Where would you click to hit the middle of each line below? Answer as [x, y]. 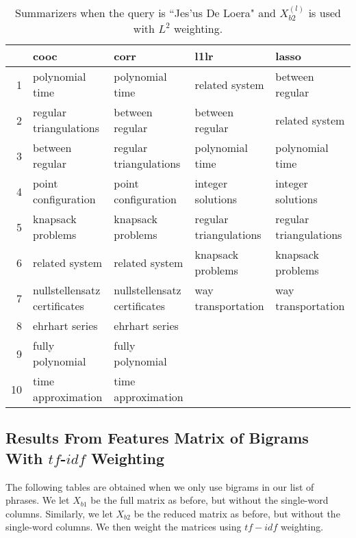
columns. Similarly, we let [59, 513]
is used [325, 13]
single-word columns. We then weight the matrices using [124, 527]
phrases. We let [38, 500]
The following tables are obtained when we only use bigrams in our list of [160, 486]
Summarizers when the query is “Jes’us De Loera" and [145, 13]
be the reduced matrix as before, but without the [237, 513]
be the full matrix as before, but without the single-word [209, 500]
